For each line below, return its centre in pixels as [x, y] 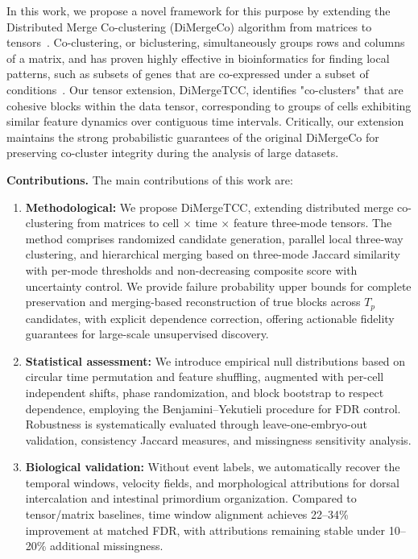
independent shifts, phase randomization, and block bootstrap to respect [205, 392]
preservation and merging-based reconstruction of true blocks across [193, 302]
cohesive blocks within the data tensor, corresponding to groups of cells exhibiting [209, 105]
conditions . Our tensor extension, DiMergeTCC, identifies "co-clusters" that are [205, 89]
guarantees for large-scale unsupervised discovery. [147, 334]
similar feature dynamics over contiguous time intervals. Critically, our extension [205, 121]
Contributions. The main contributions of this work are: [150, 179]
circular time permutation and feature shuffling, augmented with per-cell [205, 377]
